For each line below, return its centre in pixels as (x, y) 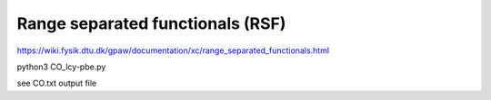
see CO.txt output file (57, 83)
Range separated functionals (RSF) (151, 23)
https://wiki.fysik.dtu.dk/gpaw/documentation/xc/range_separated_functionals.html (173, 50)
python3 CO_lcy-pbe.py (61, 67)
